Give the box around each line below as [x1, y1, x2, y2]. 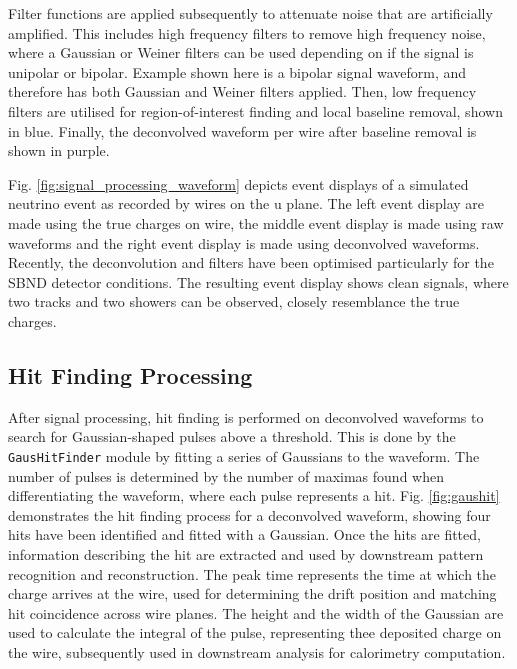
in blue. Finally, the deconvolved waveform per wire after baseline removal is [8, 120, 477, 141]
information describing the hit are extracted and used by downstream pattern [8, 543, 484, 564]
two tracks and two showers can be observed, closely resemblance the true [8, 291, 460, 312]
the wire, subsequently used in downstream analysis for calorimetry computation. [8, 641, 506, 662]
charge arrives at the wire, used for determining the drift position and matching [8, 583, 497, 604]
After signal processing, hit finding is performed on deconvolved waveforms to [8, 406, 484, 427]
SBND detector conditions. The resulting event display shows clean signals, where [8, 271, 509, 292]
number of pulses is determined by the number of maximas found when [8, 465, 444, 486]
